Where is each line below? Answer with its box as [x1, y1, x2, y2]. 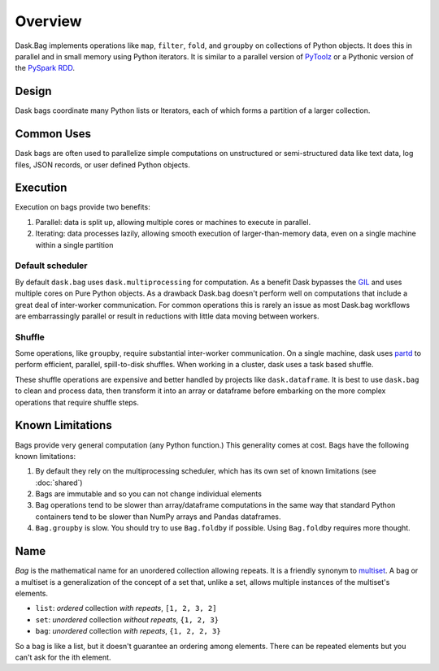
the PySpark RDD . [15, 63, 76, 73]
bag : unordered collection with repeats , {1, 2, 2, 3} [35, 626, 221, 636]
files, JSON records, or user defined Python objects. [15, 159, 190, 170]
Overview [15, 12, 82, 30]
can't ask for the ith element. [15, 652, 111, 662]
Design [15, 84, 52, 98]
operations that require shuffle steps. [15, 397, 140, 407]
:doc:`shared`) [35, 478, 83, 487]
